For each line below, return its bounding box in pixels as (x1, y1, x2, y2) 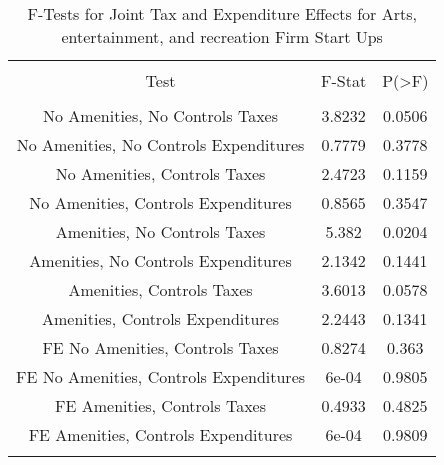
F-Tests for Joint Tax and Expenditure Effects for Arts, (27, 2, 417, 25)
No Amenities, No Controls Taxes (43, 104, 278, 127)
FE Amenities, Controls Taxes (55, 394, 266, 417)
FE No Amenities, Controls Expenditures (16, 365, 306, 388)
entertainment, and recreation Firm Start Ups (61, 25, 383, 48)
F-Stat (321, 69, 367, 92)
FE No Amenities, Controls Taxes (42, 336, 279, 359)
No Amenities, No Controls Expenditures (16, 133, 305, 156)
